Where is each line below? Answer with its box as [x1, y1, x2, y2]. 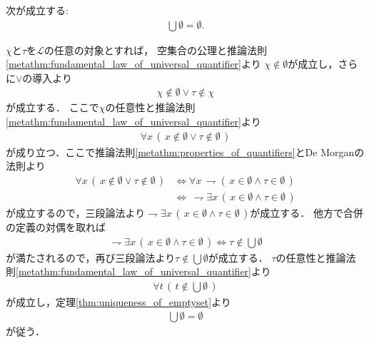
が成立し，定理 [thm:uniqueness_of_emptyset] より [6, 294, 231, 309]
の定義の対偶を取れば [6, 219, 106, 234]
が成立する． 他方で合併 [250, 205, 363, 220]
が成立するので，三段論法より [6, 205, 146, 220]
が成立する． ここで [6, 100, 99, 115]
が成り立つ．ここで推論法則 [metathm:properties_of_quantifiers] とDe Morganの [6, 144, 365, 159]
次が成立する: [6, 3, 69, 17]
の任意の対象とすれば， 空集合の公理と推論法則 [44, 42, 267, 57]
